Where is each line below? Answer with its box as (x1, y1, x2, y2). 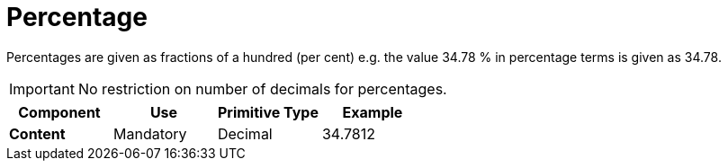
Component (18, 102, 101, 121)
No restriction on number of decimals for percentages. (77, 79, 447, 98)
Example (342, 102, 403, 121)
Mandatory (112, 124, 187, 143)
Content (9, 124, 66, 143)
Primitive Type (217, 102, 319, 121)
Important (9, 79, 75, 98)
